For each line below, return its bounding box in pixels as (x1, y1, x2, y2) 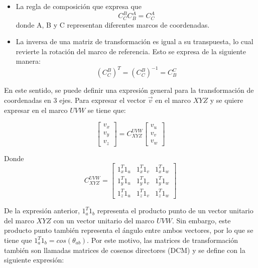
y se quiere (210, 95, 243, 105)
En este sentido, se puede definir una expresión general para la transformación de (4, 85, 254, 95)
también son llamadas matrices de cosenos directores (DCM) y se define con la (4, 244, 245, 255)
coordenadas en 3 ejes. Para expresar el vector (4, 95, 146, 105)
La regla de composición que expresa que (16, 1, 142, 11)
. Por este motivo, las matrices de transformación (87, 235, 238, 245)
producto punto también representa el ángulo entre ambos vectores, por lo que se (4, 225, 253, 235)
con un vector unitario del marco (53, 215, 155, 225)
